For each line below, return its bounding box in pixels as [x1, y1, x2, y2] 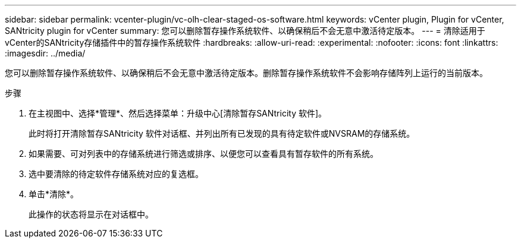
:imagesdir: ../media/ [5, 48, 86, 58]
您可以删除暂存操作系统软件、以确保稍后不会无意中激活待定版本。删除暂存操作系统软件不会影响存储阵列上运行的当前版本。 [5, 68, 488, 78]
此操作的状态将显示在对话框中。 [29, 209, 153, 219]
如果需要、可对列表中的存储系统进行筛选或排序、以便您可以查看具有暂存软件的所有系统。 [29, 149, 378, 159]
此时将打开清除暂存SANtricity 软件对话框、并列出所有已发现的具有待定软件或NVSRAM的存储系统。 [29, 128, 415, 138]
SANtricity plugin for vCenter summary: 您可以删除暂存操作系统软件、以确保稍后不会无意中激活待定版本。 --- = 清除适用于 [5, 26, 485, 36]
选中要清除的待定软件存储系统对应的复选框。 [29, 169, 203, 179]
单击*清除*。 [29, 189, 79, 199]
